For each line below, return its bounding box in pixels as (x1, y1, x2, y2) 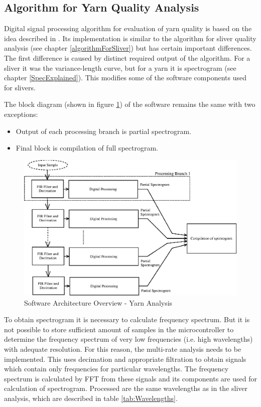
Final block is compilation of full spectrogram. (16, 143, 158, 153)
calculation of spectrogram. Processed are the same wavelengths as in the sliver (4, 383, 248, 393)
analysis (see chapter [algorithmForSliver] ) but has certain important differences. (4, 43, 252, 53)
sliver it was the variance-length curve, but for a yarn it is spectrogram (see (4, 62, 236, 73)
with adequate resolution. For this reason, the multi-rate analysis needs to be (4, 344, 241, 354)
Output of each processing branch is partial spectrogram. (16, 125, 192, 136)
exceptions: (4, 108, 38, 119)
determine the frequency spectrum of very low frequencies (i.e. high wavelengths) (4, 334, 253, 344)
